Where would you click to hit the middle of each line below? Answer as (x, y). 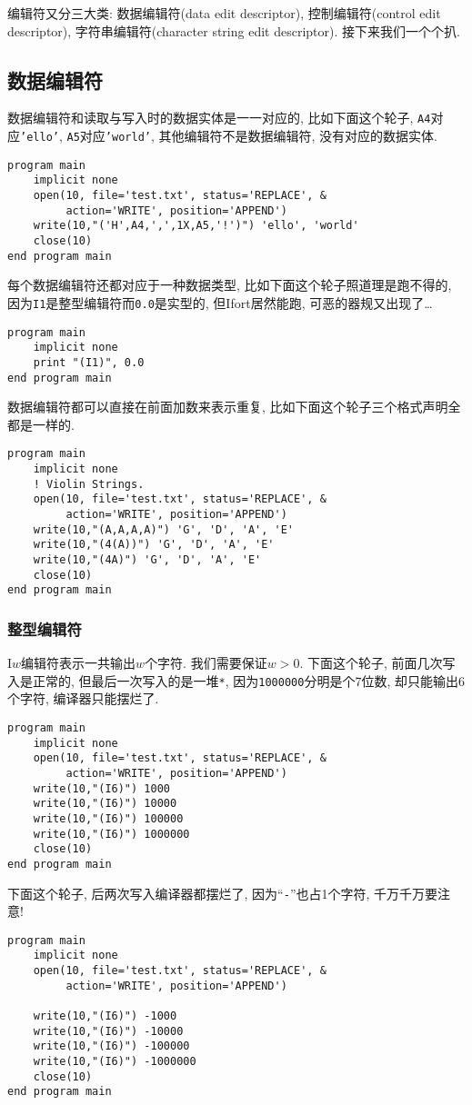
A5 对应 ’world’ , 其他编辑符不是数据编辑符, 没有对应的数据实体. (252, 136)
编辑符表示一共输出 (79, 663)
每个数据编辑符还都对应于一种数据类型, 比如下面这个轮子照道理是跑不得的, (230, 285)
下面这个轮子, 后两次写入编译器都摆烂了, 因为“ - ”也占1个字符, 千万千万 (216, 893)
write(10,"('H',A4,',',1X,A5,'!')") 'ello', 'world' (196, 226)
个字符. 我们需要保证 (206, 663)
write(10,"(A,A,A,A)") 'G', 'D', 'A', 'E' (163, 529)
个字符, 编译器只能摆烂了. (83, 698)
